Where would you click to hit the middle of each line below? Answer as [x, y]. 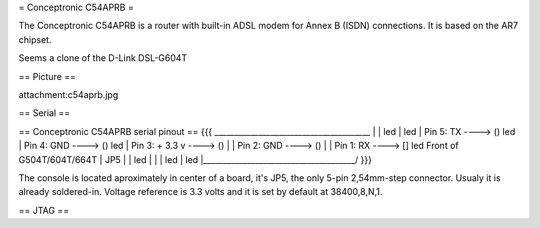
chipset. [35, 39]
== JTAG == [44, 210]
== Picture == [47, 76]
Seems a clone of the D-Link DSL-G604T [103, 58]
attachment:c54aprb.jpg [68, 94]
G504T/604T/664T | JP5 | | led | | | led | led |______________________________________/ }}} [195, 159]
